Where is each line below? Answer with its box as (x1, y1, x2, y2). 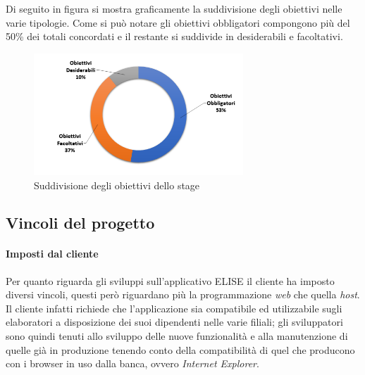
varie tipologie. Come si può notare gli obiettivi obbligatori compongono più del (6, 15, 350, 30)
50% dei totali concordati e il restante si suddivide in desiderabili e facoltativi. (6, 29, 343, 44)
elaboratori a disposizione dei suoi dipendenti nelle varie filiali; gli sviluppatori (6, 314, 343, 329)
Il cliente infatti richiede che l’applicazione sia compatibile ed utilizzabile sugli (6, 300, 342, 315)
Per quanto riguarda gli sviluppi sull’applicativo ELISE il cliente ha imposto (6, 273, 335, 288)
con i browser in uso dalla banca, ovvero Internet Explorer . (6, 356, 259, 371)
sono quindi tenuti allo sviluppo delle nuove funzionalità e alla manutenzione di (6, 329, 348, 343)
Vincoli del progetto (6, 212, 155, 234)
